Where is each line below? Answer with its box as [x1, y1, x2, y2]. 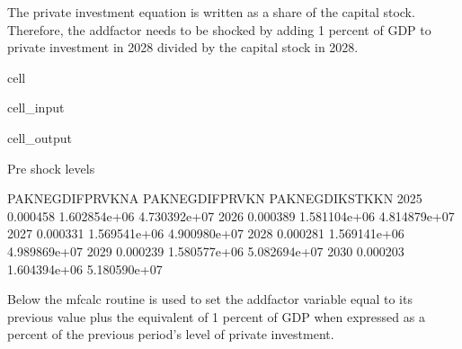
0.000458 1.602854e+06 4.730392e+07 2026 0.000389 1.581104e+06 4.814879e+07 [7, 206, 455, 225]
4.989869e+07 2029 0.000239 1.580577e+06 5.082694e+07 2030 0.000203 [7, 241, 404, 260]
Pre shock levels [7, 158, 95, 177]
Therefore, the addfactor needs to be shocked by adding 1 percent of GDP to [7, 20, 431, 39]
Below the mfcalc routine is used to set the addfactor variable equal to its [7, 290, 413, 309]
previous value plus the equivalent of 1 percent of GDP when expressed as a [7, 307, 425, 326]
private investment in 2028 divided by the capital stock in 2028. [7, 38, 359, 57]
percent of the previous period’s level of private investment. [7, 325, 334, 344]
